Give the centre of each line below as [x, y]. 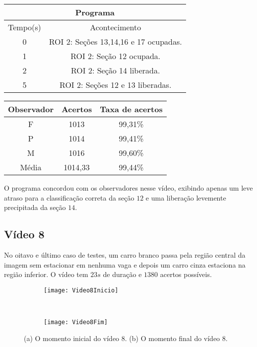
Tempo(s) [25, 27]
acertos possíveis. [186, 274]
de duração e [122, 274]
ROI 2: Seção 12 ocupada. [116, 56]
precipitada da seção [35, 207]
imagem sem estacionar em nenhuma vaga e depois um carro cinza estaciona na [125, 264]
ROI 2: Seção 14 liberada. [116, 70]
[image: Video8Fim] [76, 322]
